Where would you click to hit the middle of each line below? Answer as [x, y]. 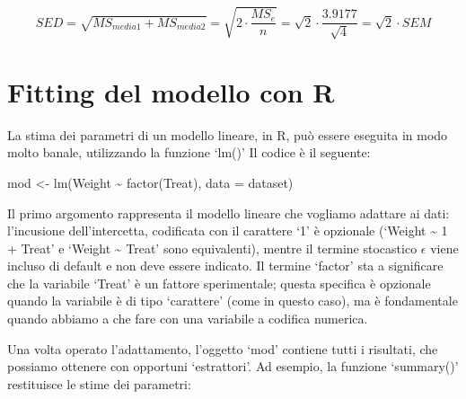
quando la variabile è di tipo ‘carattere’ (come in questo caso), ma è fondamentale [233, 301]
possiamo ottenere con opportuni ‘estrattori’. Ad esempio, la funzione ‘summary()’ [233, 366]
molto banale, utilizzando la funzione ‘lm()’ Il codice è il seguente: [189, 152]
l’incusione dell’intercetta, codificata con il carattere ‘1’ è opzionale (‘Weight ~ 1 [228, 231]
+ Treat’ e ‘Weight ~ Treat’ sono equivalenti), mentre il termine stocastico [212, 248]
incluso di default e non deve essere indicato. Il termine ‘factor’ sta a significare [225, 266]
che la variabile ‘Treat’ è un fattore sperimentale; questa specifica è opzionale [219, 283]
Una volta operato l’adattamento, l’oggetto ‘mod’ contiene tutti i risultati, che [223, 348]
